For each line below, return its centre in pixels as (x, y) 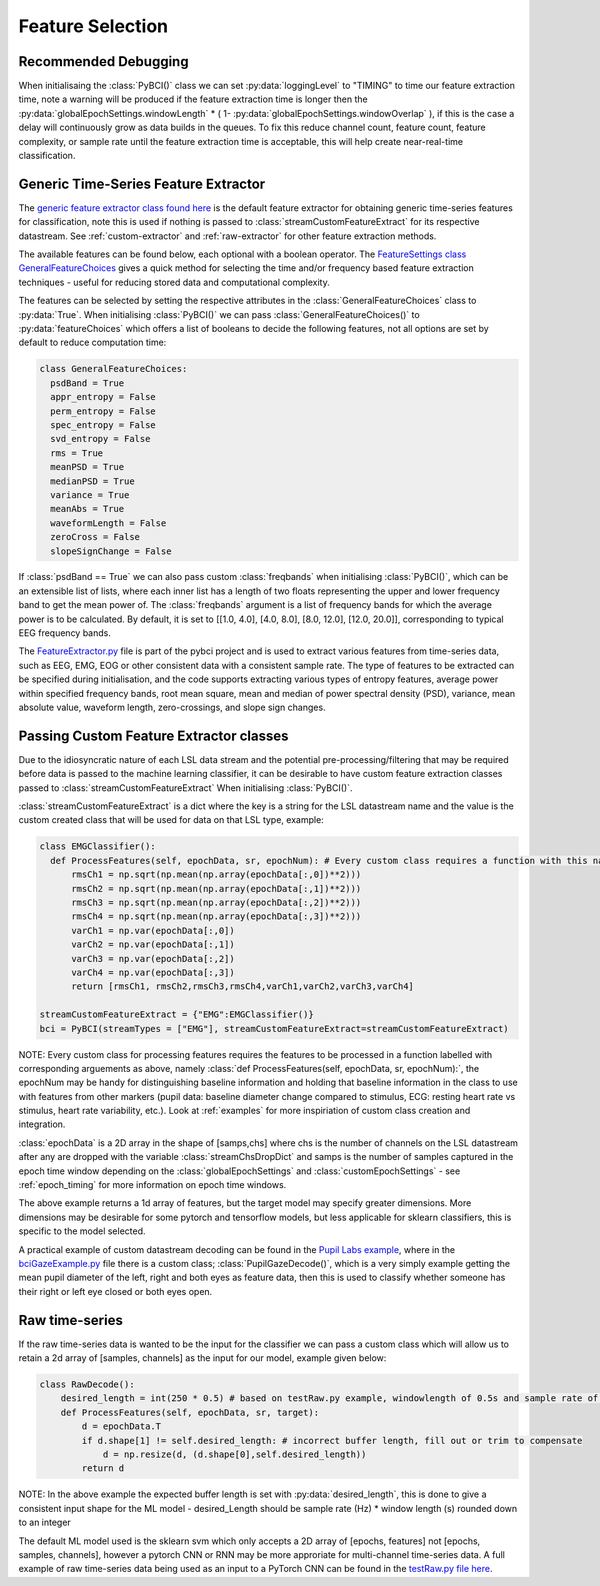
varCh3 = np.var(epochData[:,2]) (153, 958)
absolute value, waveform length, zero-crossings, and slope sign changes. (172, 707)
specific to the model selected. (82, 1231)
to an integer (45, 1522)
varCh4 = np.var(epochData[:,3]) (153, 972)
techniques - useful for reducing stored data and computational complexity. (174, 282)
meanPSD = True (87, 467)
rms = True (77, 453)
